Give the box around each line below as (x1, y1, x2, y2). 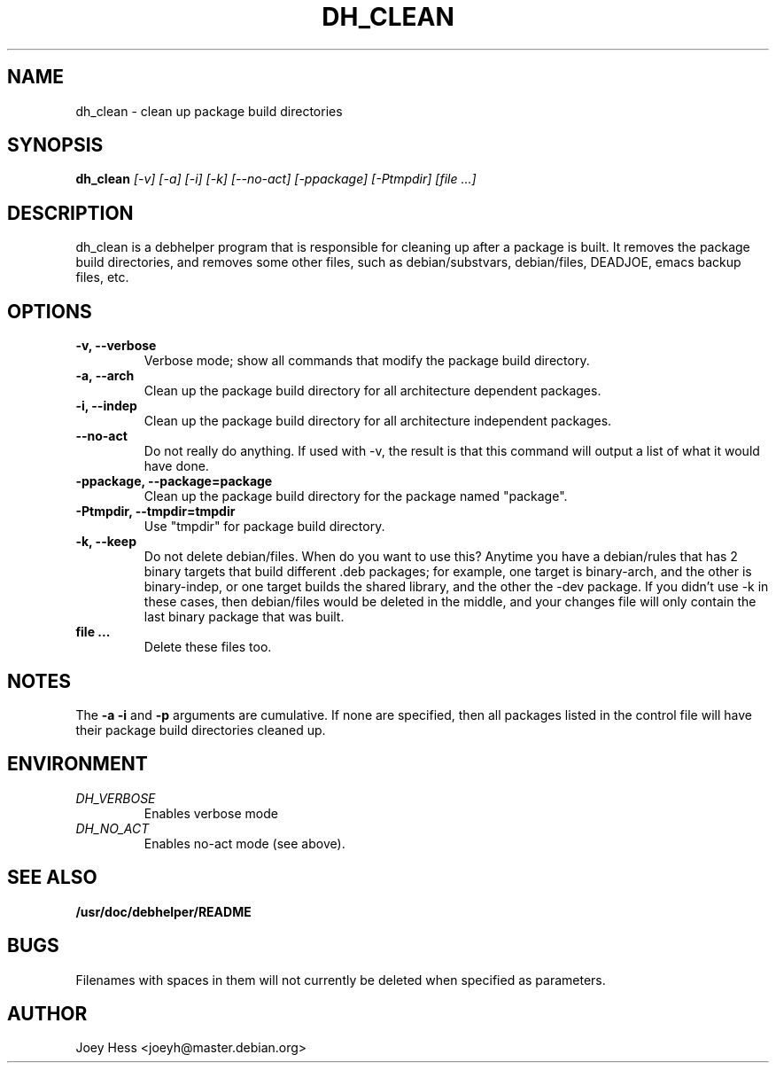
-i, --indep (75, 398, 137, 414)
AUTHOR (7, 1002, 88, 1025)
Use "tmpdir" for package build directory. (144, 519, 385, 535)
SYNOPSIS (7, 134, 104, 157)
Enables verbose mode (144, 805, 278, 821)
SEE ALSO (7, 866, 97, 889)
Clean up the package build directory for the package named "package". (144, 488, 568, 504)
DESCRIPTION (7, 201, 134, 224)
